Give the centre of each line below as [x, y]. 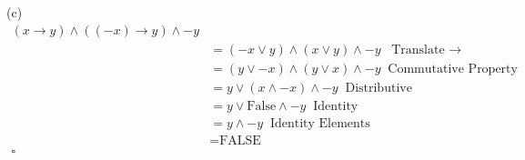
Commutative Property [453, 69]
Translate [418, 50]
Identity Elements [320, 123]
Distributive [379, 88]
